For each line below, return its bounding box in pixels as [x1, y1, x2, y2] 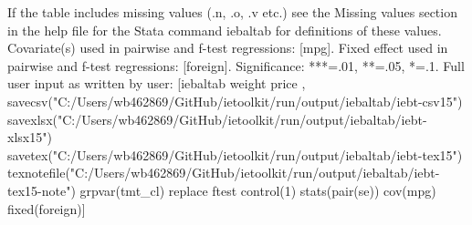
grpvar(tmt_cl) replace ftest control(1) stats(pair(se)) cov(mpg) [79, 180, 436, 199]
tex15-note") [7, 180, 76, 199]
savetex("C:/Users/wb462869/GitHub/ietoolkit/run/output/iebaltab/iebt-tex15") [7, 145, 463, 164]
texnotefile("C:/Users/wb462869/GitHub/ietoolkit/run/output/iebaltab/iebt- [7, 163, 440, 182]
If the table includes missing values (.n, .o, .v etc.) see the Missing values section [7, 3, 457, 21]
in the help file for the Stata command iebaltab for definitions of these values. [7, 20, 442, 39]
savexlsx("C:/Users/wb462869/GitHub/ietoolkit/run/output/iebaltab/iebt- [7, 109, 427, 128]
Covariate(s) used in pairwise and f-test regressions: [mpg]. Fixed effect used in [7, 38, 448, 57]
